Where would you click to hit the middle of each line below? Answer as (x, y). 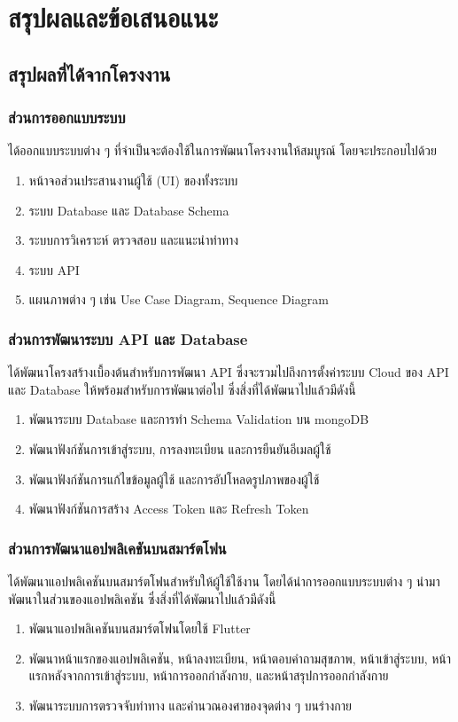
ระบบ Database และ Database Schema (129, 210)
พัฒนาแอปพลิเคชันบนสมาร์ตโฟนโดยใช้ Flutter (140, 628)
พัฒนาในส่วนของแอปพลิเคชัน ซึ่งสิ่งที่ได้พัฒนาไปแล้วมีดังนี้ (142, 598)
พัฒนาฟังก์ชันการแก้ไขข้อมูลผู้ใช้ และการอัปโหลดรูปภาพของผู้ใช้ (174, 479)
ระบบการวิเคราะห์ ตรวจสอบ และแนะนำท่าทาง (134, 240)
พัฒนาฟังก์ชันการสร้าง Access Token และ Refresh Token (169, 509)
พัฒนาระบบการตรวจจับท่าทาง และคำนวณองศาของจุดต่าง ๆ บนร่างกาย (190, 705)
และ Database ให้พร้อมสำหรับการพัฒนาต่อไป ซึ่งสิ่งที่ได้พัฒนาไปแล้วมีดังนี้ (182, 389)
